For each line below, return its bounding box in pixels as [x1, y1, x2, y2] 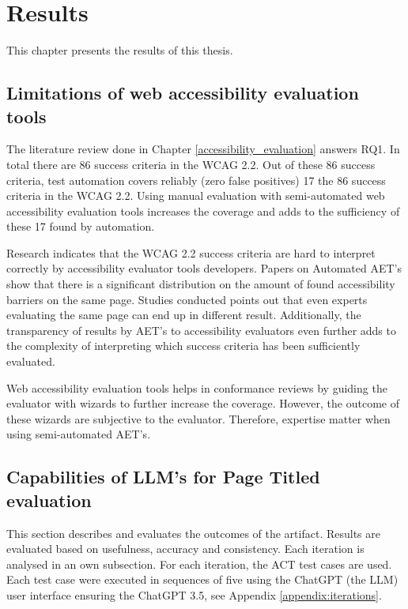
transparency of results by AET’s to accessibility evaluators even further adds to [6, 321, 396, 338]
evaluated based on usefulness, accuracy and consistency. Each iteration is [6, 540, 365, 557]
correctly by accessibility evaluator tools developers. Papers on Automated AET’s [6, 260, 402, 276]
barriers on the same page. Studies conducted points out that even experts [6, 291, 368, 307]
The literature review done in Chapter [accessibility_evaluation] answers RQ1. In [6, 141, 400, 157]
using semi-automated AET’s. [6, 426, 151, 442]
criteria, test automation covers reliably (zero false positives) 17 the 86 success [6, 171, 386, 188]
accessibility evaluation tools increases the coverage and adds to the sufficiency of [6, 202, 400, 219]
